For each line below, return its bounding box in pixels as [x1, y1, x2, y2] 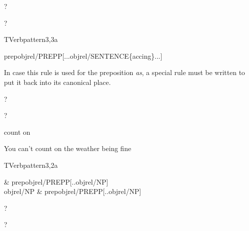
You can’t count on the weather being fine [4, 143, 131, 154]
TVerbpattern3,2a [4, 159, 58, 170]
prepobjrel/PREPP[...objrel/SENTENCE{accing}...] [4, 50, 163, 61]
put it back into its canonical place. [4, 77, 111, 87]
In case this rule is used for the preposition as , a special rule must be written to [4, 67, 245, 77]
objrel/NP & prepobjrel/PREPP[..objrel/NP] [4, 186, 142, 196]
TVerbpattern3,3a [4, 34, 58, 44]
